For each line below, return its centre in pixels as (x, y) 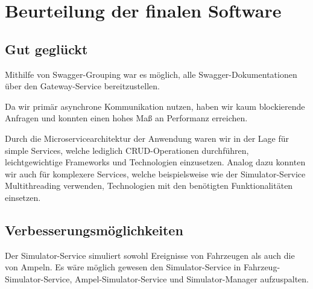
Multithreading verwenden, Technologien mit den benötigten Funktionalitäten (149, 186)
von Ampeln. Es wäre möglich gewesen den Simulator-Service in (123, 267)
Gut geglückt (46, 49)
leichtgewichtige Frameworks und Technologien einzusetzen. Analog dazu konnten (155, 162)
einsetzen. (23, 197)
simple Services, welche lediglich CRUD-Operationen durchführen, (127, 150)
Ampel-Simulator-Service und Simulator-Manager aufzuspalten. (191, 278)
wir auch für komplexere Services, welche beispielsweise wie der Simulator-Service (155, 173)
